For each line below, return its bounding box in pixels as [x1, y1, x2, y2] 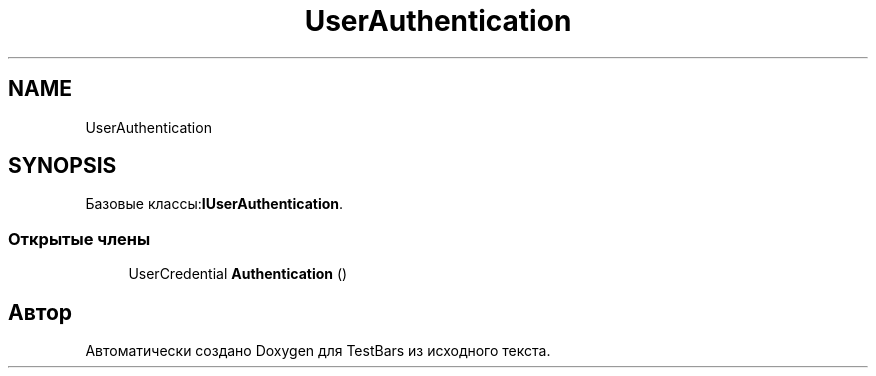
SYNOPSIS [8, 153, 117, 179]
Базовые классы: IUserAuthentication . [85, 195, 344, 213]
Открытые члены [8, 228, 151, 249]
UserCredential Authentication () [128, 265, 348, 283]
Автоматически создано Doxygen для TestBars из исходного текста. [85, 342, 551, 360]
